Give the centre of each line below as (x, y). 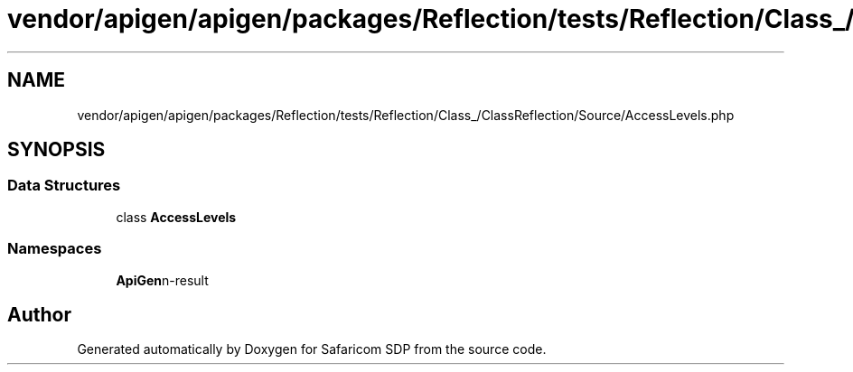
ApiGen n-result (162, 280)
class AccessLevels (176, 217)
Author (39, 314)
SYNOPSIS (56, 150)
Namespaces (55, 249)
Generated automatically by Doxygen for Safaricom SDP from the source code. (312, 349)
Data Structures (64, 186)
